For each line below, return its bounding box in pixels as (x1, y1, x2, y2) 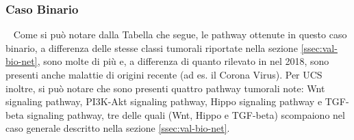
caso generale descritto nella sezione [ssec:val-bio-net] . (5, 121, 230, 135)
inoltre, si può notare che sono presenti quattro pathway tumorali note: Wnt (5, 81, 325, 95)
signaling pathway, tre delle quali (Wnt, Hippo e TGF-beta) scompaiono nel (27, 107, 345, 122)
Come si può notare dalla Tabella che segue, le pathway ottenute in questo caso (13, 27, 347, 42)
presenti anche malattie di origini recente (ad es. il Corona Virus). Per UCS (5, 68, 323, 81)
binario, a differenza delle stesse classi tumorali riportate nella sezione (5, 40, 298, 55)
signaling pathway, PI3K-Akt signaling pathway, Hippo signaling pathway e (5, 94, 323, 109)
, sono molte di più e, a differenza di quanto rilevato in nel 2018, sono (37, 54, 329, 68)
